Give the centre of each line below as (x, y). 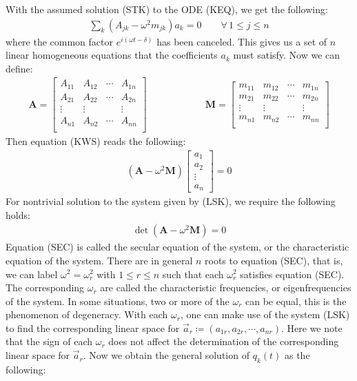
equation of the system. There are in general (99, 260)
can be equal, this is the (296, 301)
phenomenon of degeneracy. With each (87, 314)
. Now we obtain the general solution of (166, 355)
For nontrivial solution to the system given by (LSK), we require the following (171, 201)
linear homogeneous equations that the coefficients (112, 55)
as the (297, 355)
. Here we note (312, 328)
